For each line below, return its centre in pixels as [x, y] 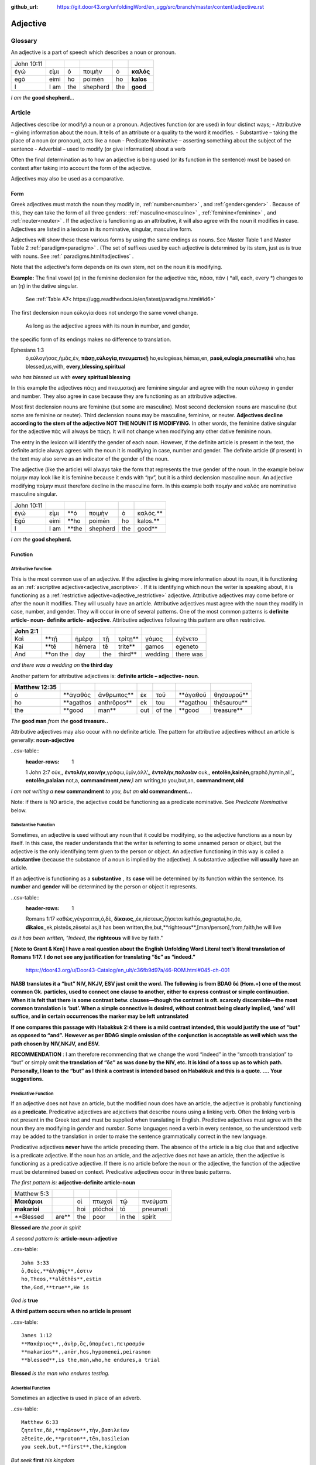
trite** [127, 646]
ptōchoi [103, 1209]
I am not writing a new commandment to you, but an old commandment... [102, 791]
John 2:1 [26, 631]
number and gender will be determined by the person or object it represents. [104, 887]
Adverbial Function [30, 1388]
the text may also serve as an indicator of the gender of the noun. [90, 459]
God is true [24, 1300]
